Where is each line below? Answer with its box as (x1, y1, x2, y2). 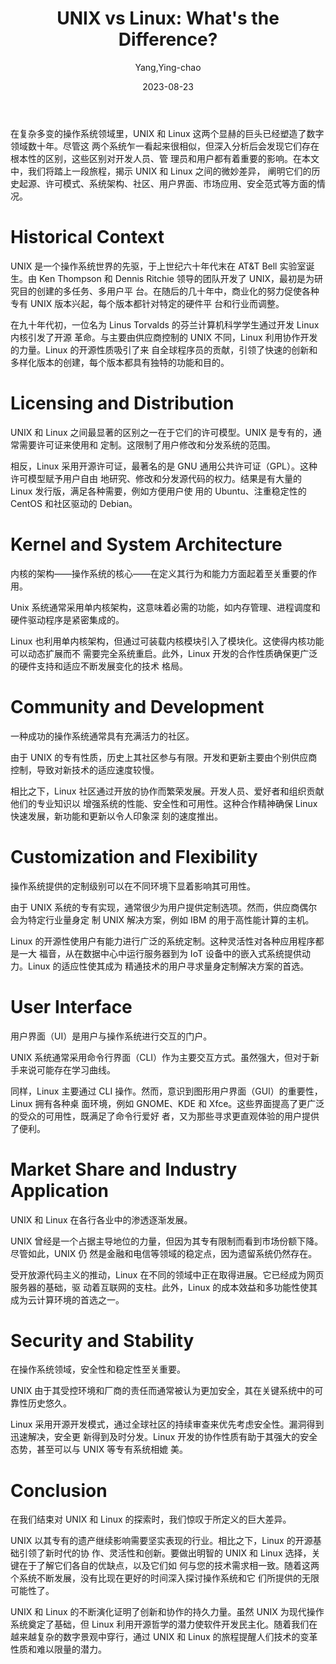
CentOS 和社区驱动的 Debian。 (10, 497, 138, 509)
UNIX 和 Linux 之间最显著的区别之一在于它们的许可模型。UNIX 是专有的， (10, 426, 313, 438)
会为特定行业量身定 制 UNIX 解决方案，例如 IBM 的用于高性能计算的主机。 (10, 913, 315, 926)
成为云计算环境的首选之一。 (10, 1293, 125, 1306)
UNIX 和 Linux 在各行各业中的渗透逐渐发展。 (10, 1213, 193, 1226)
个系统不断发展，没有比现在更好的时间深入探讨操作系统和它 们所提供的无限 (10, 1572, 320, 1584)
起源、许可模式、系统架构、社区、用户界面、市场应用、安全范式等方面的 (18, 177, 317, 189)
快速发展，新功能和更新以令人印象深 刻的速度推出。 (10, 810, 223, 822)
